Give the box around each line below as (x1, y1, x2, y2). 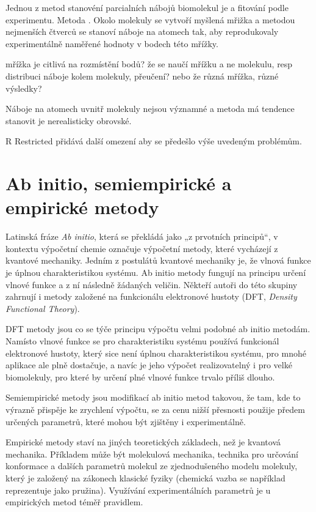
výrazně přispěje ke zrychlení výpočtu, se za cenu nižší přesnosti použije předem (5, 403, 305, 415)
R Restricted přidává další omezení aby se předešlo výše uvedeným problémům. (5, 135, 302, 147)
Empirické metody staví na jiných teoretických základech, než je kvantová (5, 436, 281, 448)
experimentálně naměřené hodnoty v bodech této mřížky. (5, 37, 218, 50)
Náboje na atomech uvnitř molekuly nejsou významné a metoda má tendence (5, 102, 295, 115)
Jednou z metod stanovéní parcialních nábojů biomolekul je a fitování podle (5, 1, 289, 13)
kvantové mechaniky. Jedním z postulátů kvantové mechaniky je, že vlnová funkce (5, 254, 311, 267)
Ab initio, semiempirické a (5, 171, 232, 196)
